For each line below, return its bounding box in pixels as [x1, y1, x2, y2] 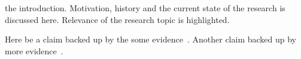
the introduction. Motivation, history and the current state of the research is [5, 2, 285, 14]
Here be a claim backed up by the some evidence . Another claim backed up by [5, 33, 296, 45]
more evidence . [5, 44, 63, 57]
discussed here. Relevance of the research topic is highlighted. [5, 13, 230, 25]
